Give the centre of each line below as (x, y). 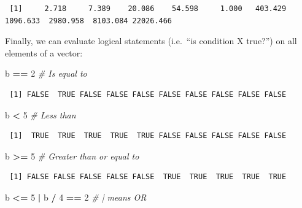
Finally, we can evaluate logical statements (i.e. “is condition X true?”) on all (151, 41)
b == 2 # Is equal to (46, 73)
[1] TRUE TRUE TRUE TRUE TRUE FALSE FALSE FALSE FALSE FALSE (148, 136)
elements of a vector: (44, 52)
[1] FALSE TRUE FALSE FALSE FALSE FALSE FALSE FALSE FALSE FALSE (148, 94)
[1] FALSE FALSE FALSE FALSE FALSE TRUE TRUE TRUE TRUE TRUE (148, 177)
